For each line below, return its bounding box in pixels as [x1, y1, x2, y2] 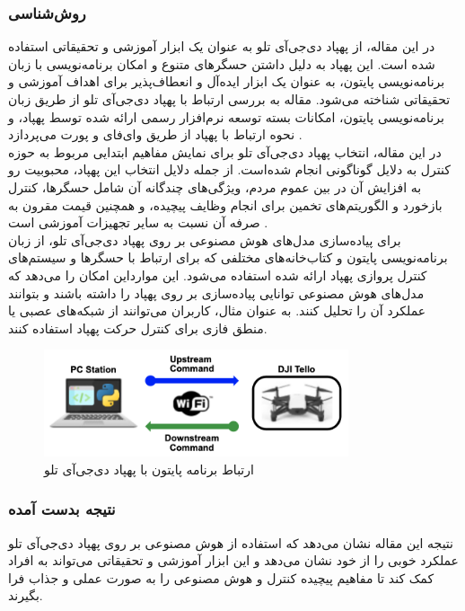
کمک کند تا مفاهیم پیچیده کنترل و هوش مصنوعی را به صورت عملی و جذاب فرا [8, 568, 434, 587]
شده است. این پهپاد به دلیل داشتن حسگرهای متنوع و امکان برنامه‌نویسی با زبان [8, 54, 435, 73]
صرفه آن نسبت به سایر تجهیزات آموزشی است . [8, 213, 268, 232]
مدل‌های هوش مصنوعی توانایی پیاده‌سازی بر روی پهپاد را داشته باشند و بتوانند [8, 283, 425, 302]
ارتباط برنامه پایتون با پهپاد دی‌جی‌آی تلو [44, 459, 254, 478]
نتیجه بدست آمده [8, 498, 116, 520]
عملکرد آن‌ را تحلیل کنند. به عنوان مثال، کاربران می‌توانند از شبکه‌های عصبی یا [8, 301, 426, 320]
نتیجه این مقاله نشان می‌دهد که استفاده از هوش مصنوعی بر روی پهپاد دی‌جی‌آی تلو [8, 533, 453, 552]
